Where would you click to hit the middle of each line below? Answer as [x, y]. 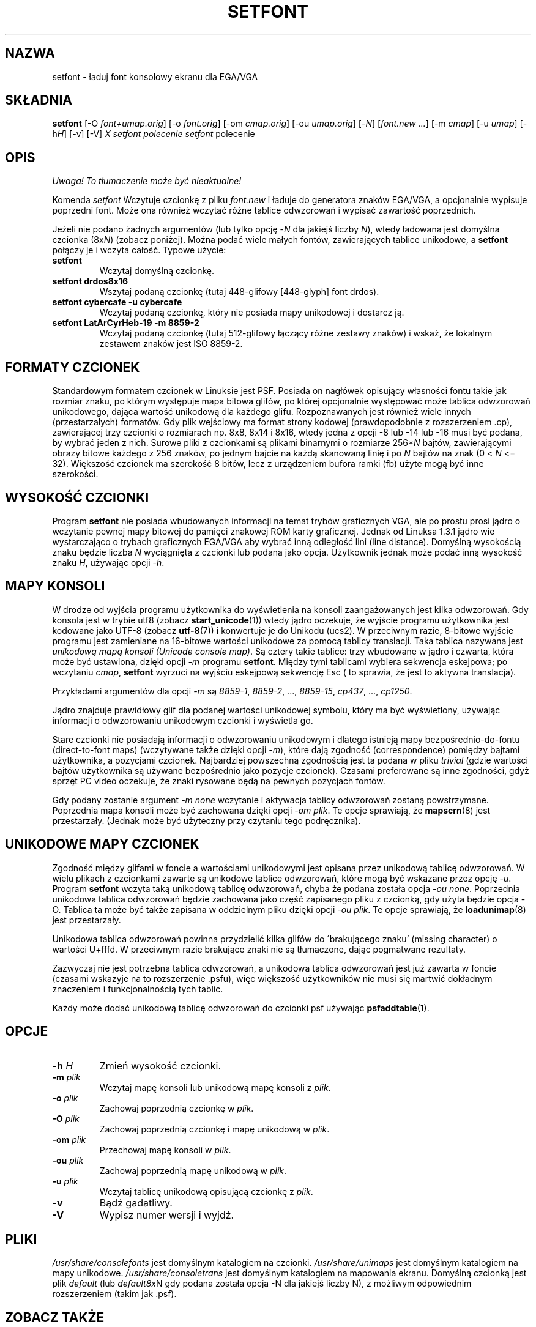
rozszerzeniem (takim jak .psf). [114, 1294]
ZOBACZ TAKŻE [55, 1317]
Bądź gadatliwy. [136, 1202]
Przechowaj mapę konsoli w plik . [165, 1150]
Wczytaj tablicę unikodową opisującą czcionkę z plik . [206, 1191]
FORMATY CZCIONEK [73, 367]
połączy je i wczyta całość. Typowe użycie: [139, 250]
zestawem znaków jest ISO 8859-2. [171, 344]
